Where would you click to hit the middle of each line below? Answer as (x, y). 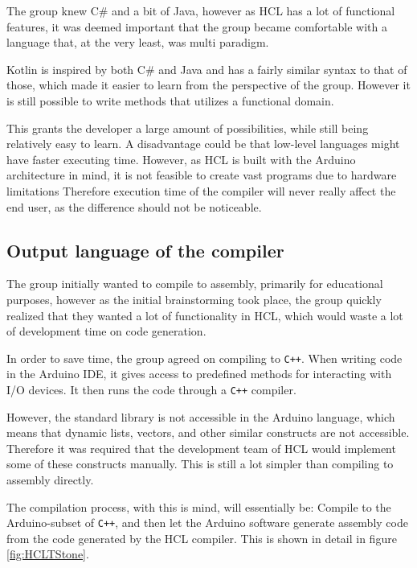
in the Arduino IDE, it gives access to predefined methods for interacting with (199, 374)
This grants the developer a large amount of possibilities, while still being (188, 128)
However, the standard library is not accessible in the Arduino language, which (201, 416)
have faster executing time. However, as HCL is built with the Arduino (181, 159)
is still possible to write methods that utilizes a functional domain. (170, 100)
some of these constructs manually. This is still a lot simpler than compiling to (200, 464)
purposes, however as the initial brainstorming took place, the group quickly (194, 299)
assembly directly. (50, 479)
